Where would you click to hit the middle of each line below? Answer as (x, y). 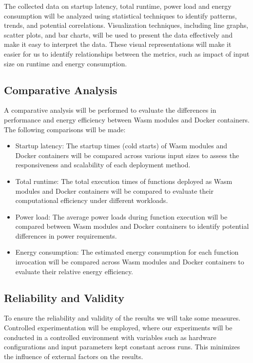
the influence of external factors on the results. (74, 356)
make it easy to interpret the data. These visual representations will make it (118, 44)
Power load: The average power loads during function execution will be (121, 216)
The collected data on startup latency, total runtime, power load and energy (118, 6)
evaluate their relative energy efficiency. (74, 271)
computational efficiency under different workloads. (92, 200)
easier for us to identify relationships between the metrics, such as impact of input (127, 53)
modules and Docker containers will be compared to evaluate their (114, 191)
